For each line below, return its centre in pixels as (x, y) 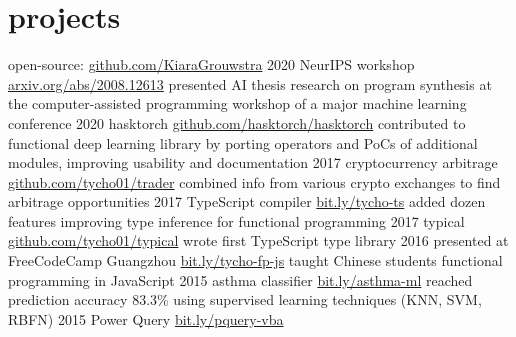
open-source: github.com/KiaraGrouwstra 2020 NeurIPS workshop (211, 64)
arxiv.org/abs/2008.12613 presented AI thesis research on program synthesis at (250, 83)
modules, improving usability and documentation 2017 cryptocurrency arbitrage (253, 162)
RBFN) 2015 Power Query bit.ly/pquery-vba (146, 318)
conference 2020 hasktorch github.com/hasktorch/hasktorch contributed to (237, 122)
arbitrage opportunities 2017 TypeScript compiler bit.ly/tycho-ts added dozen (247, 201)
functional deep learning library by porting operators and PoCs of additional (243, 142)
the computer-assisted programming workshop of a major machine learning (237, 103)
